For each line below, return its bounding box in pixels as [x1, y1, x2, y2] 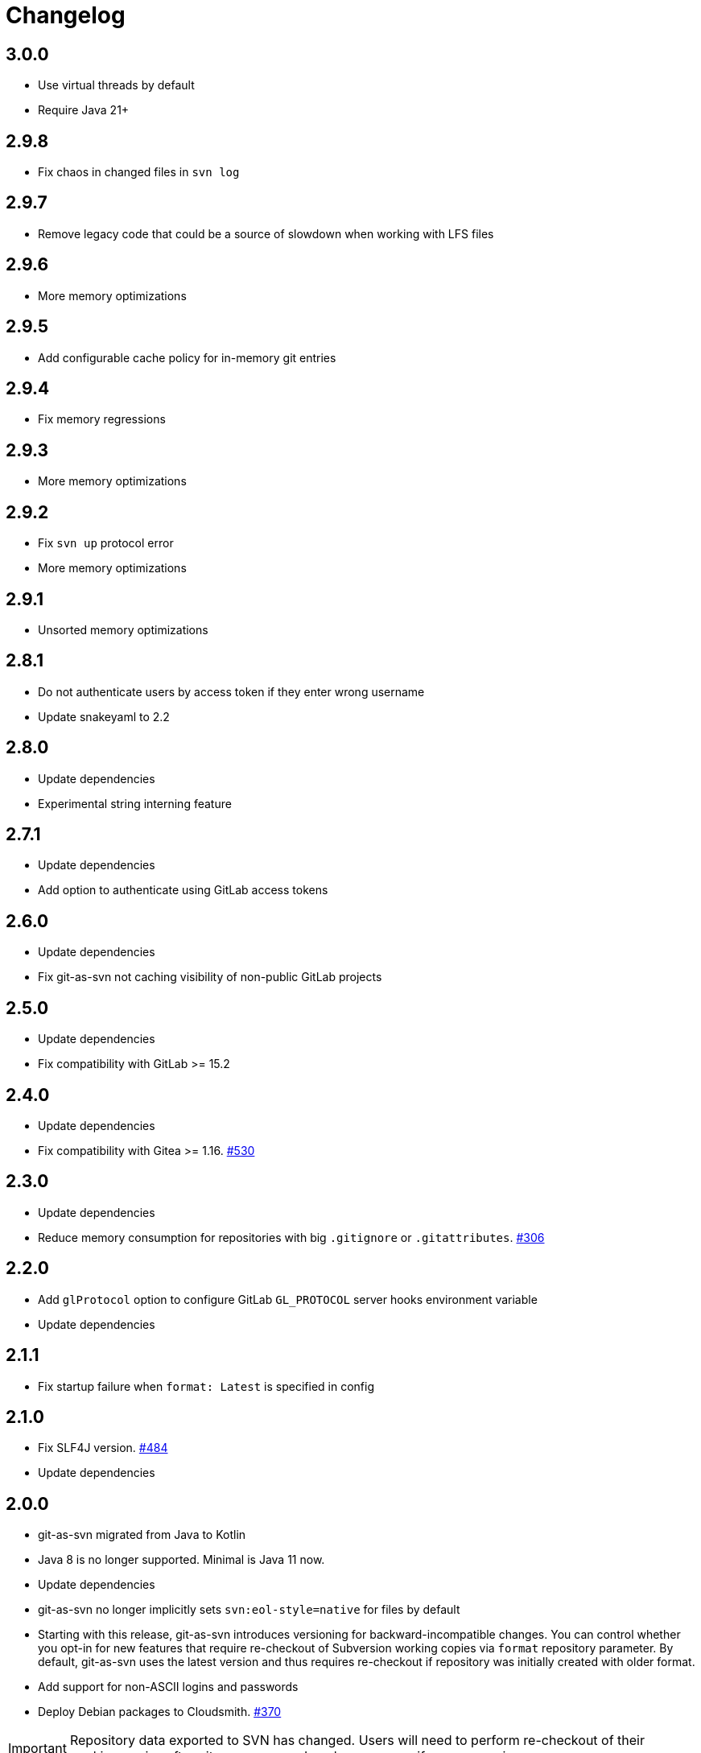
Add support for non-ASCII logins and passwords [38, 1680, 299, 1694]
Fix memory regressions [38, 412, 166, 427]
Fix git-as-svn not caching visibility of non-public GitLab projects [38, 970, 382, 984]
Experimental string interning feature [38, 796, 232, 811]
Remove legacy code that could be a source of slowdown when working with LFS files [38, 226, 494, 241]
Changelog [6, 2, 126, 29]
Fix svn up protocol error [38, 536, 174, 551]
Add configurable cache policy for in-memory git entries [38, 350, 336, 365]
